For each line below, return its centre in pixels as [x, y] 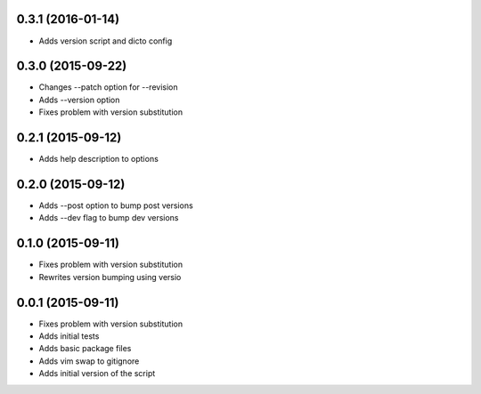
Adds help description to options [99, 159]
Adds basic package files [85, 349]
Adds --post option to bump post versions [116, 205]
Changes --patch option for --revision [108, 87]
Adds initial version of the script [97, 374]
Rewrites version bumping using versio [110, 277]
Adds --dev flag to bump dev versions [109, 218]
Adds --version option [79, 100]
